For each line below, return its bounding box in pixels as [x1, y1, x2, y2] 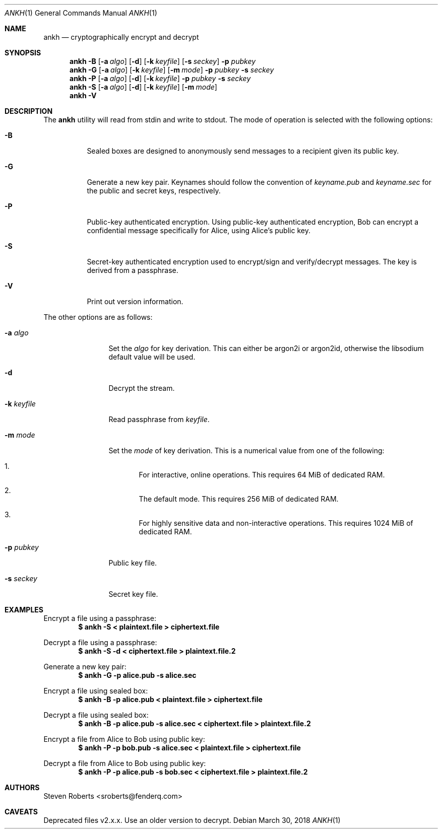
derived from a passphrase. [87, 266, 178, 274]
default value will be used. [108, 353, 196, 361]
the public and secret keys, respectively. [87, 186, 221, 195]
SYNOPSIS [5, 48, 41, 57]
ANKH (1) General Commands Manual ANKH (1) [5, 9, 157, 17]
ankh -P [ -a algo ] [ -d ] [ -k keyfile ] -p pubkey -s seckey [70, 74, 251, 83]
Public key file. [108, 559, 157, 567]
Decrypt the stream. [108, 384, 175, 392]
